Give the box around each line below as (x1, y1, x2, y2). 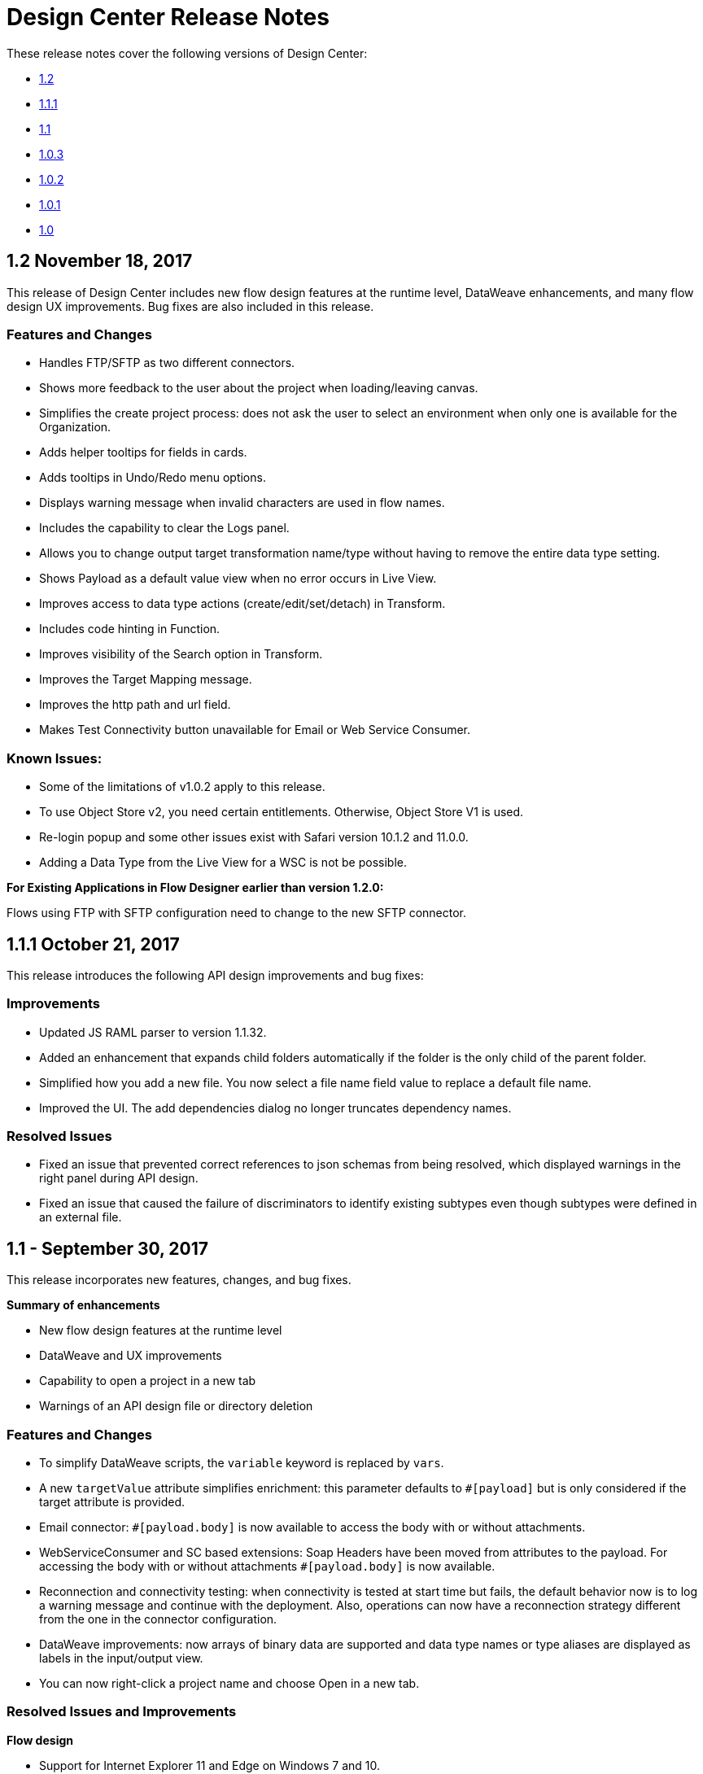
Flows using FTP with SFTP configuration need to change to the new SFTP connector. (7, 906, 467, 920)
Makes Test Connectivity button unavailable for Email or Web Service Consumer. (39, 723, 471, 737)
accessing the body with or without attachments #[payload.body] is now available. (39, 1559, 496, 1574)
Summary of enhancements (7, 1298, 160, 1313)
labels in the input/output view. (39, 1651, 203, 1666)
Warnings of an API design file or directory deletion (39, 1399, 313, 1414)
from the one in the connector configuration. (39, 1612, 277, 1627)
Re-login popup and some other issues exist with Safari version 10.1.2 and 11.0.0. (39, 830, 469, 845)
